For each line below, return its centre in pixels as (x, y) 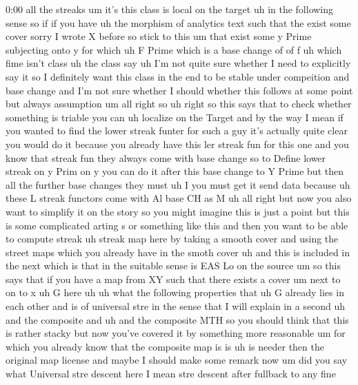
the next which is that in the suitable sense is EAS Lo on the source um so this (173, 266)
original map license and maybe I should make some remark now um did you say (177, 360)
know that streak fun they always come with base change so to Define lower (166, 157)
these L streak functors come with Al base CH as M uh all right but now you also (179, 198)
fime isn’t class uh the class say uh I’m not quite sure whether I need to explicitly (178, 63)
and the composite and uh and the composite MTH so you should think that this (177, 319)
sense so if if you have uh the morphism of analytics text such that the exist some (178, 22)
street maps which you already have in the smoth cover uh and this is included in (178, 252)
